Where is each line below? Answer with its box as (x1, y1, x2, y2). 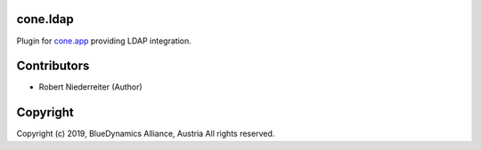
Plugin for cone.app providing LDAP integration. (16, 36, 192, 46)
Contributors (16, 59, 90, 74)
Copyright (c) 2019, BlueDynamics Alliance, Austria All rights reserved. (16, 129, 275, 139)
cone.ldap (16, 12, 75, 27)
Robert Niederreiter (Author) (38, 82, 143, 92)
